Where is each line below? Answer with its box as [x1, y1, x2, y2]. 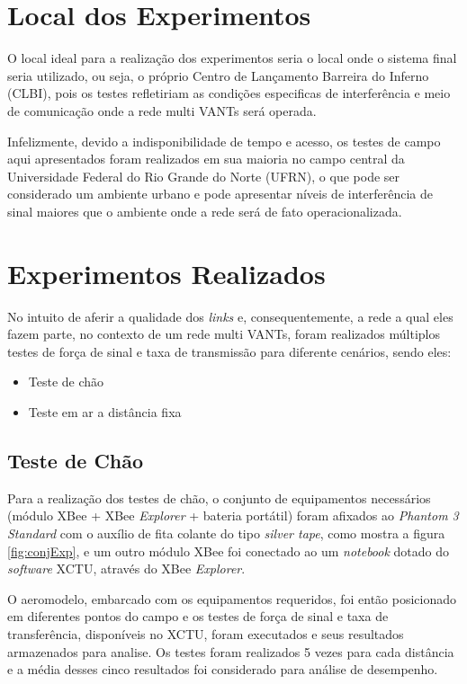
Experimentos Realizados [7, 254, 326, 291]
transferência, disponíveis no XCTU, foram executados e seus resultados [7, 624, 404, 643]
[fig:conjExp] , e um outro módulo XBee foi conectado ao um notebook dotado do [7, 541, 450, 560]
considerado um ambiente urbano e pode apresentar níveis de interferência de [7, 184, 433, 203]
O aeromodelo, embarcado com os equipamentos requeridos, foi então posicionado [7, 589, 456, 608]
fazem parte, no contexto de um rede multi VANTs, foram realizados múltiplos [7, 324, 441, 343]
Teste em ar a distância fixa [28, 402, 182, 421]
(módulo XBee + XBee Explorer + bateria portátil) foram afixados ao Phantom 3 [7, 506, 459, 525]
